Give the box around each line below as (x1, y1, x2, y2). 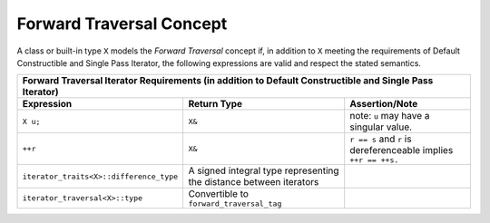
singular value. (349, 121, 413, 133)
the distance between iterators (188, 176, 319, 189)
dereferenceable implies (349, 144, 454, 157)
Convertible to (188, 188, 250, 200)
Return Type (188, 98, 243, 111)
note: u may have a (349, 110, 430, 122)
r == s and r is (349, 132, 412, 145)
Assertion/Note (349, 98, 418, 111)
